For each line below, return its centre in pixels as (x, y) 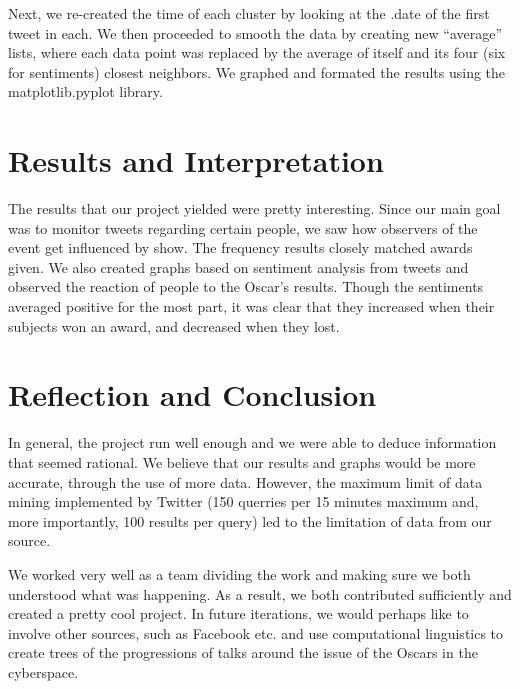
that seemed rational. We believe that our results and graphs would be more (242, 461)
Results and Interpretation (196, 160)
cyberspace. (43, 671)
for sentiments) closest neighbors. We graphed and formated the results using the (257, 71)
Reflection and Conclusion (192, 394)
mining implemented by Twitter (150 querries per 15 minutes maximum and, (243, 501)
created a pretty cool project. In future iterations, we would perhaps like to (238, 613)
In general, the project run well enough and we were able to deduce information (252, 442)
